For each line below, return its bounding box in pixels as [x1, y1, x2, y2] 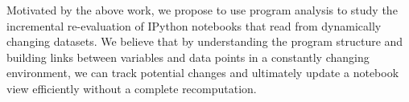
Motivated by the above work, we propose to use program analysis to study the [6, 2, 398, 18]
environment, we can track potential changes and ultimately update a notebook [6, 64, 399, 81]
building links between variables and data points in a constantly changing [6, 48, 370, 65]
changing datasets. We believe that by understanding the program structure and [6, 33, 403, 50]
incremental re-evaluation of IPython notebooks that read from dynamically [6, 17, 382, 34]
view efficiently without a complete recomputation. [6, 80, 257, 96]
